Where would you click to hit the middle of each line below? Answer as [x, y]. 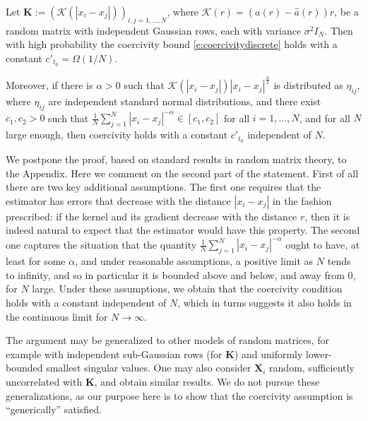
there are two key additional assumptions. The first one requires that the [164, 187]
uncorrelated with [44, 381]
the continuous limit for [57, 316]
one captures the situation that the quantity [101, 244]
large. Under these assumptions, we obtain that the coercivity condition [187, 289]
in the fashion [302, 200]
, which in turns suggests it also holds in [265, 302]
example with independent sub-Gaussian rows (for [114, 354]
